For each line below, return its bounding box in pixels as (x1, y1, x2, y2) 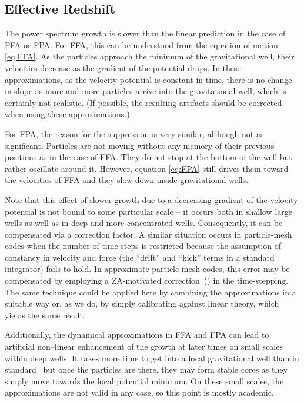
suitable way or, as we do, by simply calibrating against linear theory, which (5, 297, 279, 310)
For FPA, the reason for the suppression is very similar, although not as (5, 127, 264, 139)
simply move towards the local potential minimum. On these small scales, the (5, 374, 284, 387)
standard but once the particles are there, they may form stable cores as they (5, 363, 288, 376)
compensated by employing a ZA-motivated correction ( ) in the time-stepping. (5, 274, 289, 287)
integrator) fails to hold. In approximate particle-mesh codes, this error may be (5, 263, 290, 275)
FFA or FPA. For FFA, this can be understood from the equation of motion (5, 38, 278, 51)
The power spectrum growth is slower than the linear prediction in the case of (5, 27, 286, 39)
